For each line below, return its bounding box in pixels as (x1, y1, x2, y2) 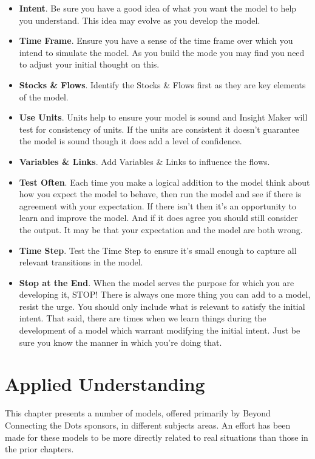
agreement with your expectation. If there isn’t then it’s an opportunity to (19, 199, 296, 212)
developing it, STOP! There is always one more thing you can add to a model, (19, 288, 311, 301)
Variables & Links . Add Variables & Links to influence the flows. (19, 155, 270, 167)
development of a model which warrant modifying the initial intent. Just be (19, 324, 300, 337)
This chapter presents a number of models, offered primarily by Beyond (5, 407, 271, 419)
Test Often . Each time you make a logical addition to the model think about (19, 175, 310, 188)
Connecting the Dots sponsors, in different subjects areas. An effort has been (5, 418, 291, 431)
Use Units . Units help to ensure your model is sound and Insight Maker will (19, 111, 308, 124)
